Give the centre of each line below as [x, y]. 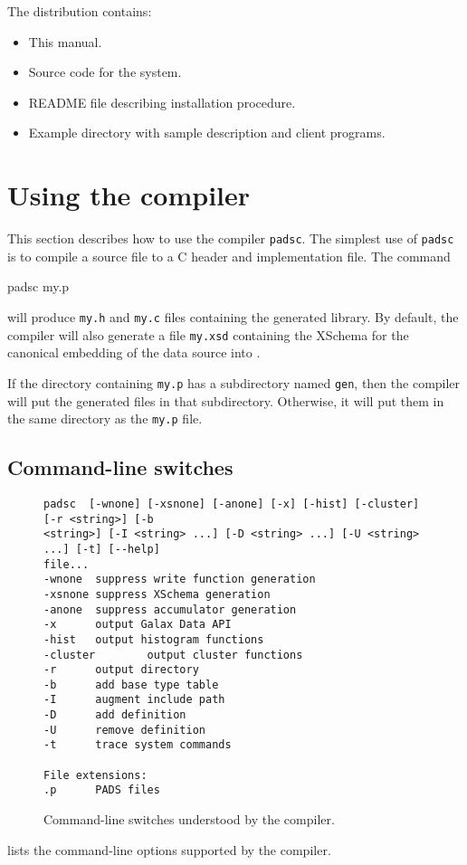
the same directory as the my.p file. [105, 418]
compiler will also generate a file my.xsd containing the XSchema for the [208, 334]
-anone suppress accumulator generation [170, 609]
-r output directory [121, 670]
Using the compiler [129, 195]
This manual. [65, 41]
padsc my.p [38, 286]
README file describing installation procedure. [162, 102]
